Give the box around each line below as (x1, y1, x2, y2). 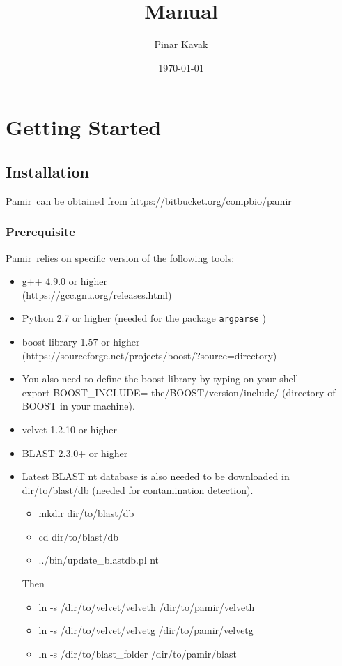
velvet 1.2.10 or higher (22, 421, 117, 436)
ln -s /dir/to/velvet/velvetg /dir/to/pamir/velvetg (38, 623, 254, 637)
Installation (6, 160, 89, 182)
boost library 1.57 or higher (22, 334, 140, 348)
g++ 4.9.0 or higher (22, 274, 108, 288)
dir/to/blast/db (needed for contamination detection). (22, 482, 254, 497)
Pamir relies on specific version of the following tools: (6, 250, 235, 265)
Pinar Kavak (154, 37, 208, 52)
